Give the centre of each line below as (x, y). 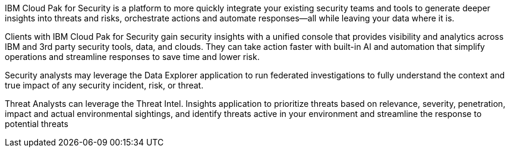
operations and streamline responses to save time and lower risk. (132, 57)
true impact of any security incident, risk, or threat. (104, 85)
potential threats (37, 124)
